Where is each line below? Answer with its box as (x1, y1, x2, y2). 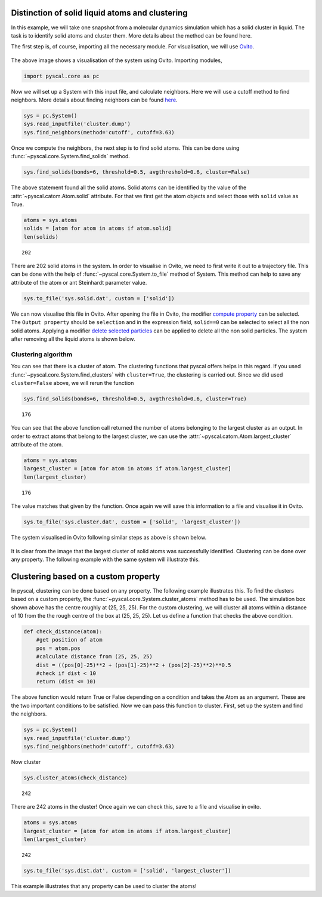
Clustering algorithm (11, 350, 73, 358)
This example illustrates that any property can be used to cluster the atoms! (11, 882, 197, 889)
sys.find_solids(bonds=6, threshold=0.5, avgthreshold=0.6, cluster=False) (23, 169, 250, 175)
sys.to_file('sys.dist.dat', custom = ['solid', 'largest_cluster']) (23, 867, 231, 874)
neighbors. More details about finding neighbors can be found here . (11, 96, 178, 104)
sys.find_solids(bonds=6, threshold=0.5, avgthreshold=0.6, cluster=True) (23, 395, 247, 402)
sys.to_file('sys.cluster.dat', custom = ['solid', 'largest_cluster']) (23, 519, 241, 525)
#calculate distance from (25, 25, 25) (36, 654, 153, 660)
